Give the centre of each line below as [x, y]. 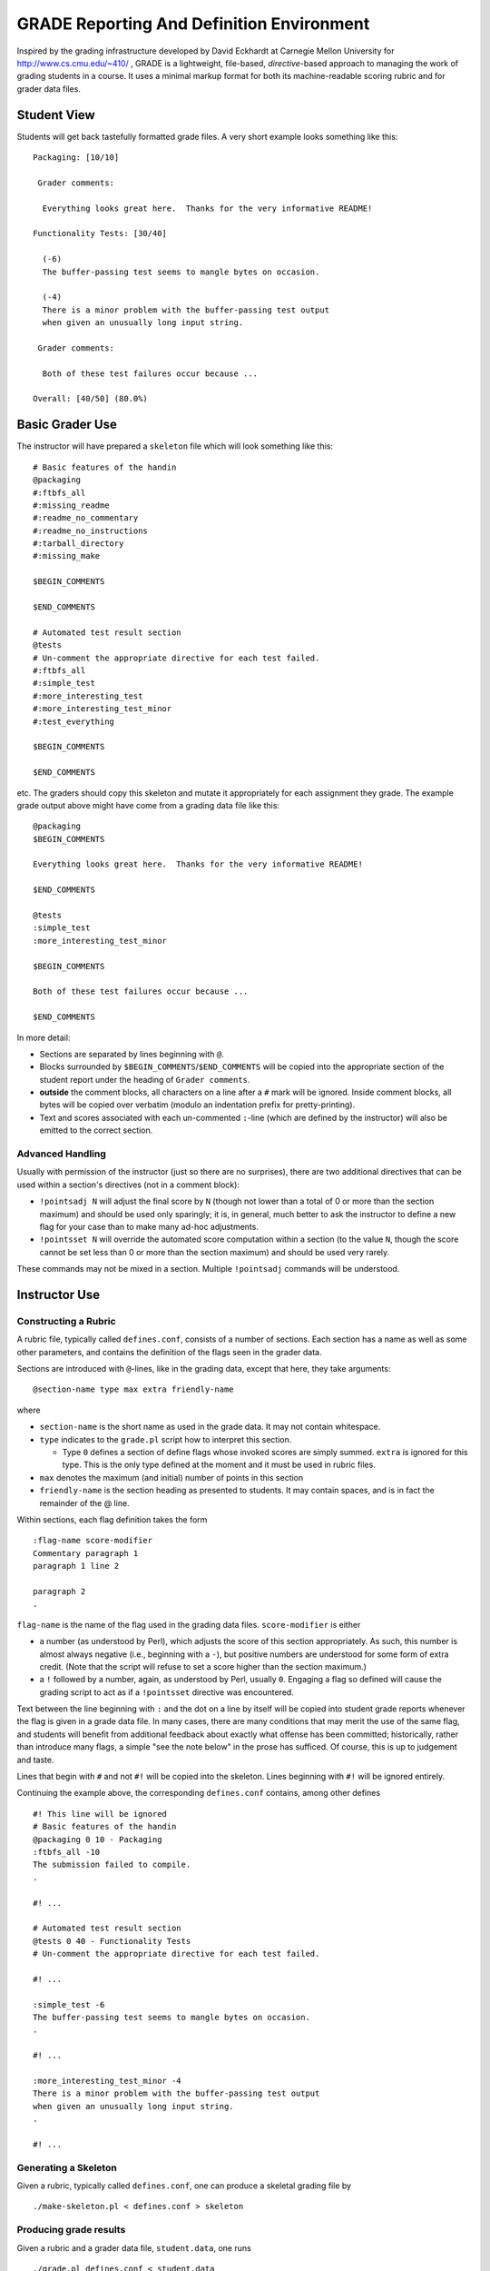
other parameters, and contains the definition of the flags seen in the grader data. [169, 1352]
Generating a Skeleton [67, 2167]
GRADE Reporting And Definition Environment [193, 24]
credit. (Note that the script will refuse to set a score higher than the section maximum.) [203, 1666]
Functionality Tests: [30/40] [100, 233]
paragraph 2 [59, 1591]
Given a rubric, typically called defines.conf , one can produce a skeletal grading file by [184, 2186]
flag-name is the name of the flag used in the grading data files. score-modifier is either [189, 1624]
